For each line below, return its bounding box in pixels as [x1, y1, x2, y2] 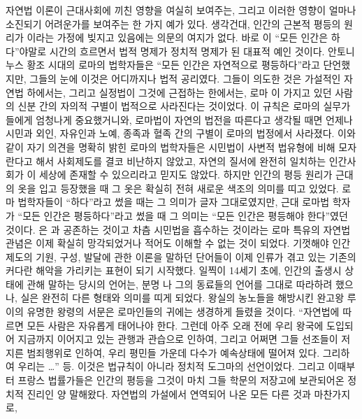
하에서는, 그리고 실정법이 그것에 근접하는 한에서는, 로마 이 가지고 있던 [27, 85, 332, 99]
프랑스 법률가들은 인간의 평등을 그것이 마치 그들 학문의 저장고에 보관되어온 [17, 373, 345, 388]
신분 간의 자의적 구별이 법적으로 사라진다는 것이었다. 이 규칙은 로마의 [17, 99, 320, 113]
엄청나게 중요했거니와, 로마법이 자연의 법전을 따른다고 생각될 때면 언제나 [36, 112, 353, 127]
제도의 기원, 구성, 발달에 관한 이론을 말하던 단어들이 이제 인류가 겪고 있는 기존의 [6, 249, 356, 264]
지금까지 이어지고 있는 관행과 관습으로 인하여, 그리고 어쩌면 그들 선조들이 [17, 332, 338, 346]
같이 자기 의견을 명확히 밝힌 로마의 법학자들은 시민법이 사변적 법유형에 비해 [6, 139, 335, 154]
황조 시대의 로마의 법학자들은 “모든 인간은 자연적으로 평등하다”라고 [27, 57, 320, 72]
